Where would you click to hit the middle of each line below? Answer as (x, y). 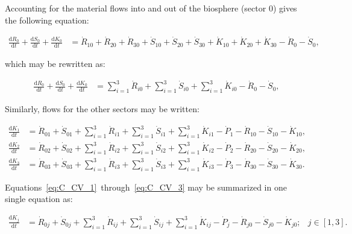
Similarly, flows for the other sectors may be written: (102, 109)
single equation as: (39, 199)
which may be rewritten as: (55, 64)
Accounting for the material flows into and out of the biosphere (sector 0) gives (151, 8)
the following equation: (47, 20)
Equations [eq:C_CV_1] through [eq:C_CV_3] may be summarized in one (146, 187)
